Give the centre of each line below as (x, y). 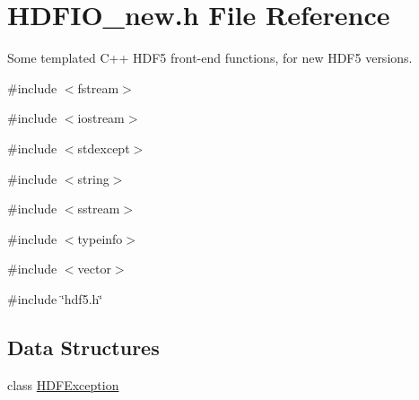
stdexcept (104, 148)
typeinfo (100, 238)
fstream (98, 87)
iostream (101, 118)
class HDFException (63, 384)
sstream (99, 209)
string (93, 178)
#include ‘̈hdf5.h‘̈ (55, 298)
